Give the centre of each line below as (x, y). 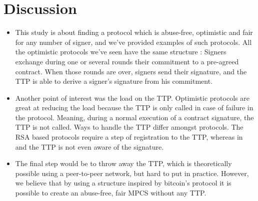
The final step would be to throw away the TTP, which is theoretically (123, 163)
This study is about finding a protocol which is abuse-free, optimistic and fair (134, 32)
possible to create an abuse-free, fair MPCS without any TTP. (111, 193)
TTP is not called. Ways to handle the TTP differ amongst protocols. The (129, 127)
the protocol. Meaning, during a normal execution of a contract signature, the (134, 117)
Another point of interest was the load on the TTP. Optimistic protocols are (132, 98)
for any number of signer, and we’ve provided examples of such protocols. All (133, 42)
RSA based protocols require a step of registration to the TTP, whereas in (129, 137)
